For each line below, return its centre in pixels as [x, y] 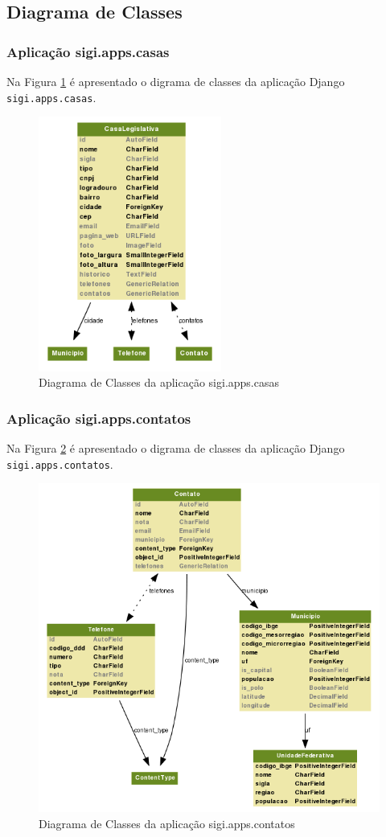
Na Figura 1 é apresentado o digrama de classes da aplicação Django [176, 81]
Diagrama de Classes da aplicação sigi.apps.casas [159, 382]
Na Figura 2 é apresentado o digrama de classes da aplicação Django [176, 447]
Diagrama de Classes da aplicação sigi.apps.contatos [167, 823]
